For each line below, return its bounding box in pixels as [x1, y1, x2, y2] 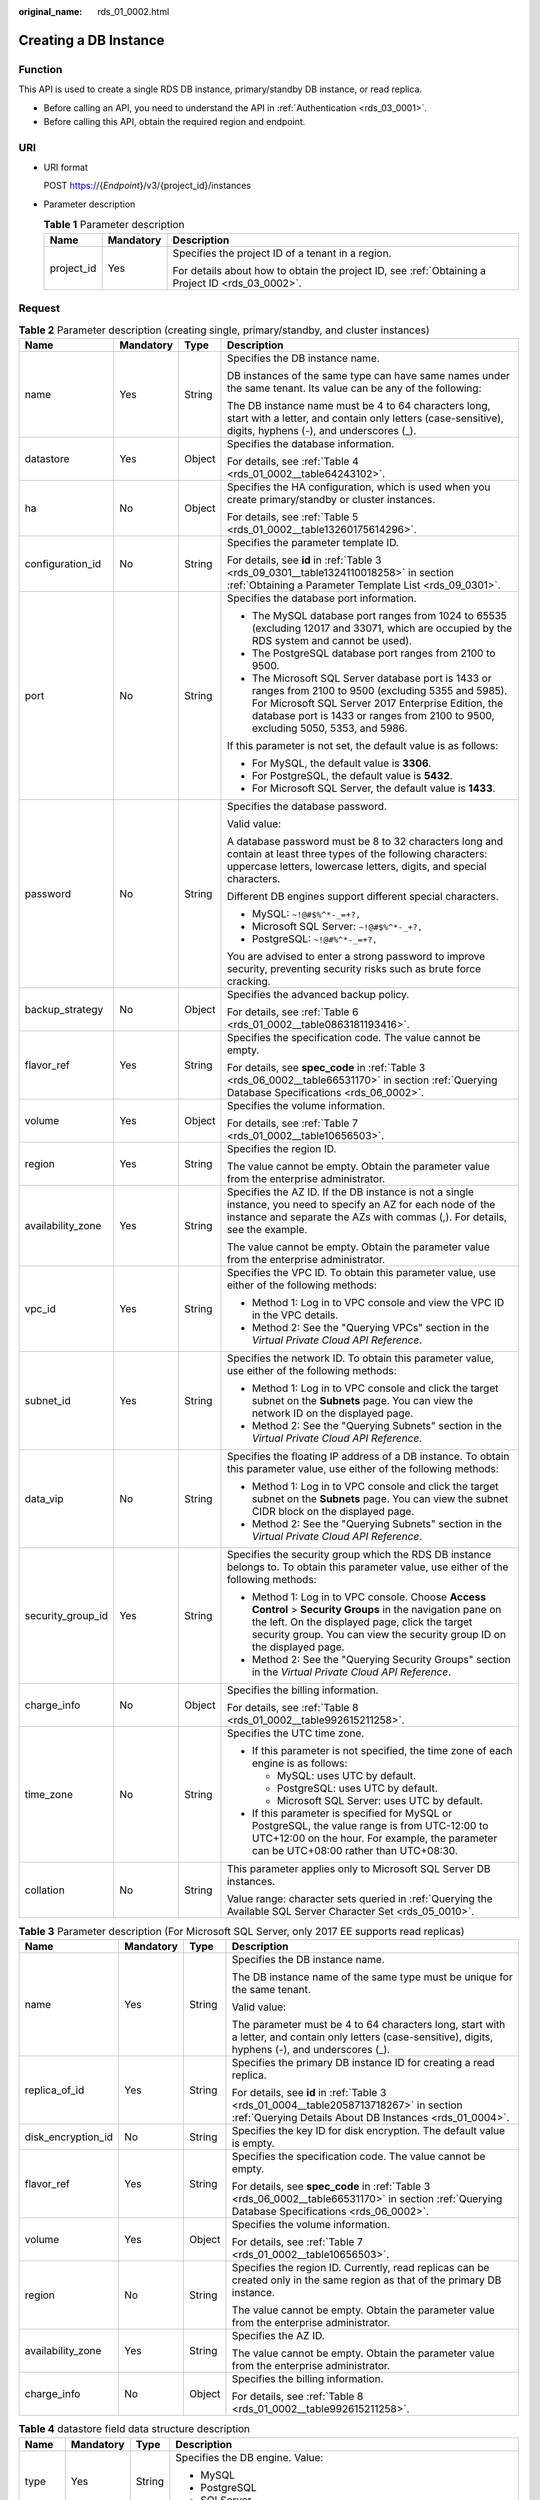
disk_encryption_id [24, 2130, 114, 2144]
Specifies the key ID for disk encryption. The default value [231, 2124, 505, 2138]
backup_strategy [24, 1002, 104, 1016]
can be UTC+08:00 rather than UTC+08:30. [251, 1843, 459, 1857]
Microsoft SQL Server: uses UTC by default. [276, 1793, 484, 1807]
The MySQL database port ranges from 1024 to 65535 [251, 608, 507, 622]
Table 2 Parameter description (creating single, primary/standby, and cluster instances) [18, 323, 430, 337]
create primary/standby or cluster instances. [226, 492, 436, 506]
